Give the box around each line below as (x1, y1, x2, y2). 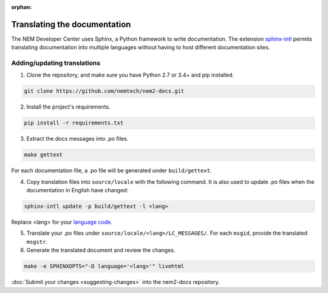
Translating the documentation (11, 19, 131, 30)
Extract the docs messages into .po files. (26, 135, 129, 143)
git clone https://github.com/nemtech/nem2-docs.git (24, 88, 185, 95)
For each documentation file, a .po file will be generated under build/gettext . (11, 167, 212, 174)
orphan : (11, 4, 32, 10)
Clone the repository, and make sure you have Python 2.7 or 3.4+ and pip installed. (26, 72, 234, 79)
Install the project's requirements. (26, 103, 111, 110)
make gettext (24, 152, 63, 158)
